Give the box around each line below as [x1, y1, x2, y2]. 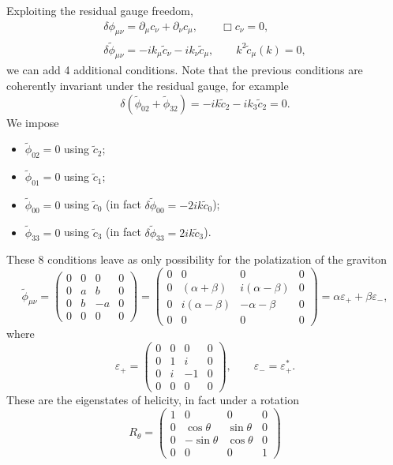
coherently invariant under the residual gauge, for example [6, 77, 289, 94]
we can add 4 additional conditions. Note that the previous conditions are [6, 62, 363, 78]
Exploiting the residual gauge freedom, [6, 2, 193, 18]
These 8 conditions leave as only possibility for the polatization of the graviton [6, 251, 387, 268]
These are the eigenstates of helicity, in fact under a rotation [6, 391, 299, 407]
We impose [6, 114, 59, 130]
